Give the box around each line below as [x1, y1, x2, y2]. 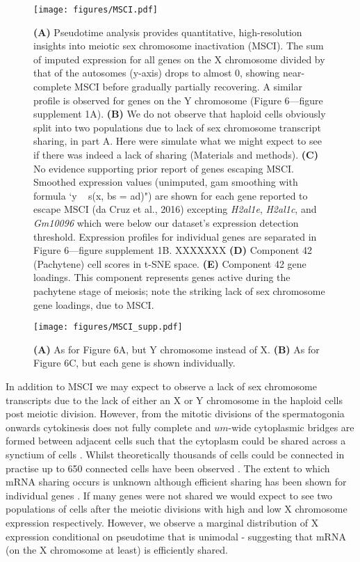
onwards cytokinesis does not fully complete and [6, 419, 211, 434]
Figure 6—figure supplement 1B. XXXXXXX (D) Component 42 [33, 243, 313, 257]
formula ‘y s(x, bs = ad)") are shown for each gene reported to [33, 188, 308, 202]
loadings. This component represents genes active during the [33, 270, 291, 284]
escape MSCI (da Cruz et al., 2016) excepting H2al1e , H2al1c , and [33, 202, 317, 216]
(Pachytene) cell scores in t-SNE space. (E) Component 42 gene [33, 256, 306, 271]
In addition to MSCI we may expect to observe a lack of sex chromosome [6, 378, 317, 393]
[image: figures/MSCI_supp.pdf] [33, 322, 183, 332]
